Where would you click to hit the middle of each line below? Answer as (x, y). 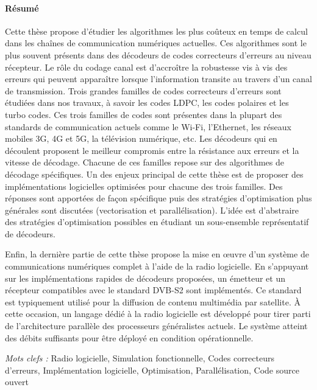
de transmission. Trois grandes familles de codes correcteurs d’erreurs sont (143, 90)
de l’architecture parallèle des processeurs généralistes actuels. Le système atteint (156, 326)
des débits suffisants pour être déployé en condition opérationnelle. (129, 337)
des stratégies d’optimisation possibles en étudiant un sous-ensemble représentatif (157, 222)
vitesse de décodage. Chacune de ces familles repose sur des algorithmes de (144, 162)
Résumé (22, 8)
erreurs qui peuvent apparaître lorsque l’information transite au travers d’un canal (158, 79)
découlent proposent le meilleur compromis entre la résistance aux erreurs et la (152, 150)
